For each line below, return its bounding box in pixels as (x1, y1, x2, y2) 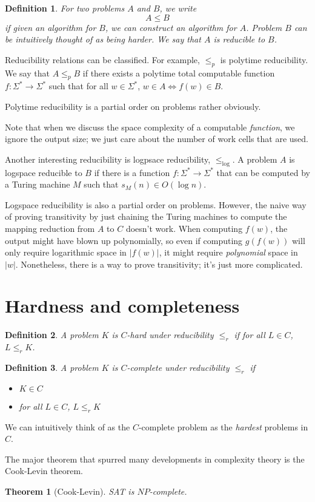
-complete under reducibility (127, 361, 230, 374)
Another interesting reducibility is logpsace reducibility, (5, 152, 211, 165)
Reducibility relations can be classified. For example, (5, 53, 200, 66)
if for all (234, 328, 265, 341)
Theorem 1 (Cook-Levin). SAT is (5, 484, 134, 497)
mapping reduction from (5, 222, 95, 234)
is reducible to (213, 33, 265, 46)
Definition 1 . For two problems (5, 2, 125, 14)
